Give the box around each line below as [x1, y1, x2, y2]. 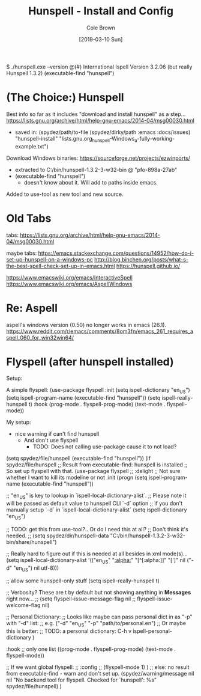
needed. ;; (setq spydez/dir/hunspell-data [6, 532, 109, 539]
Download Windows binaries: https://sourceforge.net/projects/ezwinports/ [6, 154, 191, 162]
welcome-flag [6, 602, 41, 609]
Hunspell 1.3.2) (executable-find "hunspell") [6, 69, 115, 76]
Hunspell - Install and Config [28, 4, 174, 18]
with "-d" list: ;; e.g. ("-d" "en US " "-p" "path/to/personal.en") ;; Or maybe [6, 620, 186, 629]
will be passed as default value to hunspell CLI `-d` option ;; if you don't [6, 500, 183, 507]
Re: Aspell [6, 301, 58, 315]
